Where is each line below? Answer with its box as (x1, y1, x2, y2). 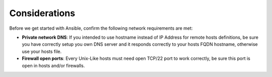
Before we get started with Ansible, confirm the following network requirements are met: (9, 25, 193, 31)
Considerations (9, 8, 76, 19)
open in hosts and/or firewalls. (22, 62, 85, 68)
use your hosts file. (22, 48, 62, 54)
